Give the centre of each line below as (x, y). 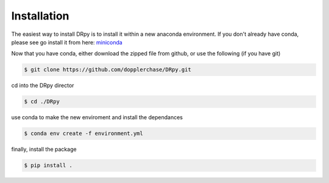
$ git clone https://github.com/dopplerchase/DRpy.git (108, 70)
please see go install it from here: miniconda (67, 42)
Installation (40, 16)
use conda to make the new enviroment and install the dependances (97, 117)
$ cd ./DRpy (42, 102)
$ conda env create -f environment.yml (83, 133)
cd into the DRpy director (43, 86)
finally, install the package (44, 150)
